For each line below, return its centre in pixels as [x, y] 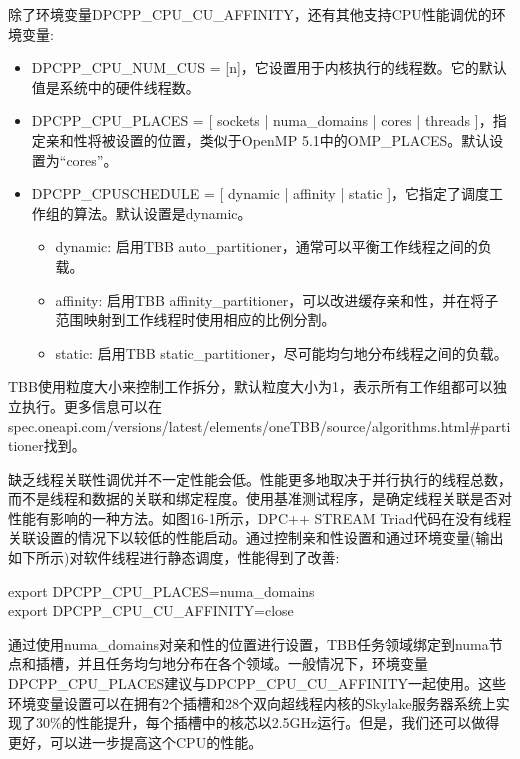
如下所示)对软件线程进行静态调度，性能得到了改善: [174, 557]
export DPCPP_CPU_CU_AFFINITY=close [151, 610]
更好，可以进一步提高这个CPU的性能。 [135, 741]
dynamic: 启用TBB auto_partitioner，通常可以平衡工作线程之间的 [266, 246]
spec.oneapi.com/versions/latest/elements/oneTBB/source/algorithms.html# [244, 425]
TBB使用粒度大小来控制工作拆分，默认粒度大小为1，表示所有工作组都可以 [250, 386]
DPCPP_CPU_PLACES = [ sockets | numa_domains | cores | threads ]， [262, 120]
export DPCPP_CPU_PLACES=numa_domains [161, 590]
